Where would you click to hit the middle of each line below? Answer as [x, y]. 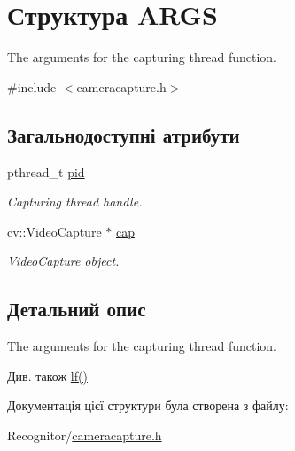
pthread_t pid [46, 171]
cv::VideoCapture [54, 231]
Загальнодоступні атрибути [124, 134]
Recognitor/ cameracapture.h [85, 435]
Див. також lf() [47, 375]
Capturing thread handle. [75, 202]
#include [32, 86]
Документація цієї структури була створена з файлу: [148, 405]
